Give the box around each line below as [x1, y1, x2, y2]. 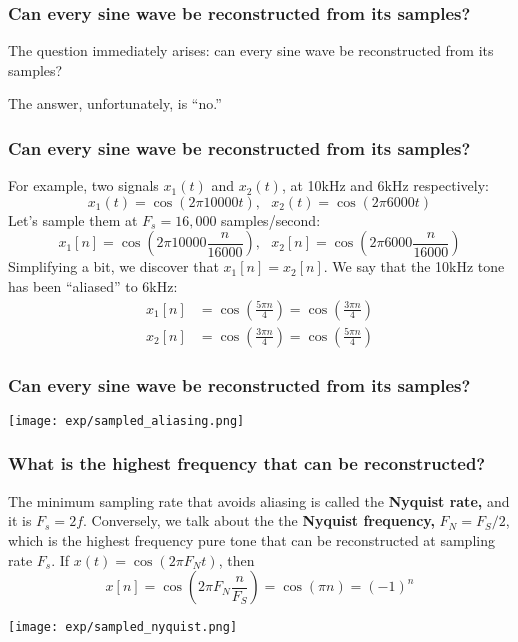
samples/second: [221, 209, 321, 230]
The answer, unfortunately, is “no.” [8, 93, 222, 114]
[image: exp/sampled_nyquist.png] [8, 620, 238, 635]
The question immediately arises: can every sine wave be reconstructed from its [8, 40, 494, 61]
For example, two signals [8, 175, 159, 196]
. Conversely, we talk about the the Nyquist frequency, [83, 510, 435, 531]
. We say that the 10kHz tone [323, 256, 505, 277]
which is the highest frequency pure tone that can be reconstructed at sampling [8, 529, 495, 550]
